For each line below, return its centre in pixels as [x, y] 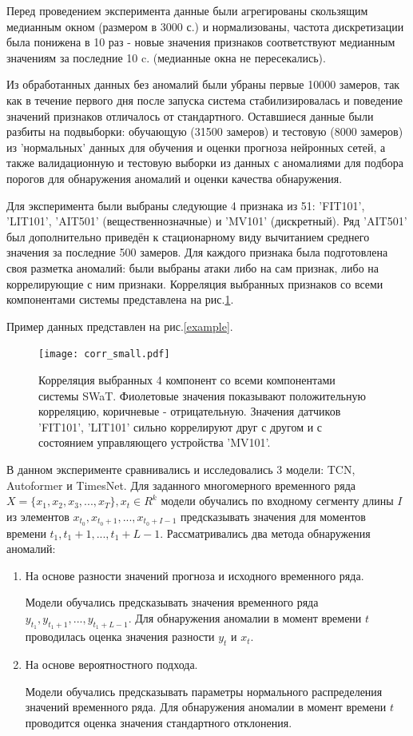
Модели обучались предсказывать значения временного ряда [172, 602]
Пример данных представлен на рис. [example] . [120, 326]
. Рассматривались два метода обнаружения [265, 533]
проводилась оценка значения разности [120, 637]
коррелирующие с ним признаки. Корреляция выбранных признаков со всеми [195, 283]
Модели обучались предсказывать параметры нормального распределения [204, 691]
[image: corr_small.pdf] [104, 354]
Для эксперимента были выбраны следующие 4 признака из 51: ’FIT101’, [186, 205]
